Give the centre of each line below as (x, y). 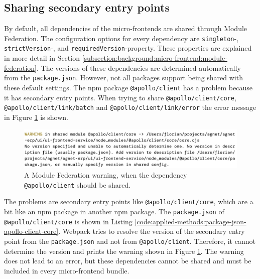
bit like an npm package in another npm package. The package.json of (114, 212)
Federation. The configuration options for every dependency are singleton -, (121, 38)
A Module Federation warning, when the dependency (106, 175)
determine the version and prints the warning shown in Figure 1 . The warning (124, 251)
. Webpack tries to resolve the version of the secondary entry (152, 231)
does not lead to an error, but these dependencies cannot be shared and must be (128, 261)
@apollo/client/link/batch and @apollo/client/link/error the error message (130, 107)
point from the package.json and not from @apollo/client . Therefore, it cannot (130, 241)
